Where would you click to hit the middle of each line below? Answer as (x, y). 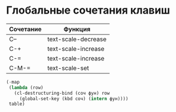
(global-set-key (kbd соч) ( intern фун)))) (74, 98)
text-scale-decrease (77, 39)
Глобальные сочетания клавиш (88, 10)
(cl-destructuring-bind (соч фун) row (62, 93)
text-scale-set (68, 68)
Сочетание (25, 29)
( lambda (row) (26, 87)
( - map (13, 82)
